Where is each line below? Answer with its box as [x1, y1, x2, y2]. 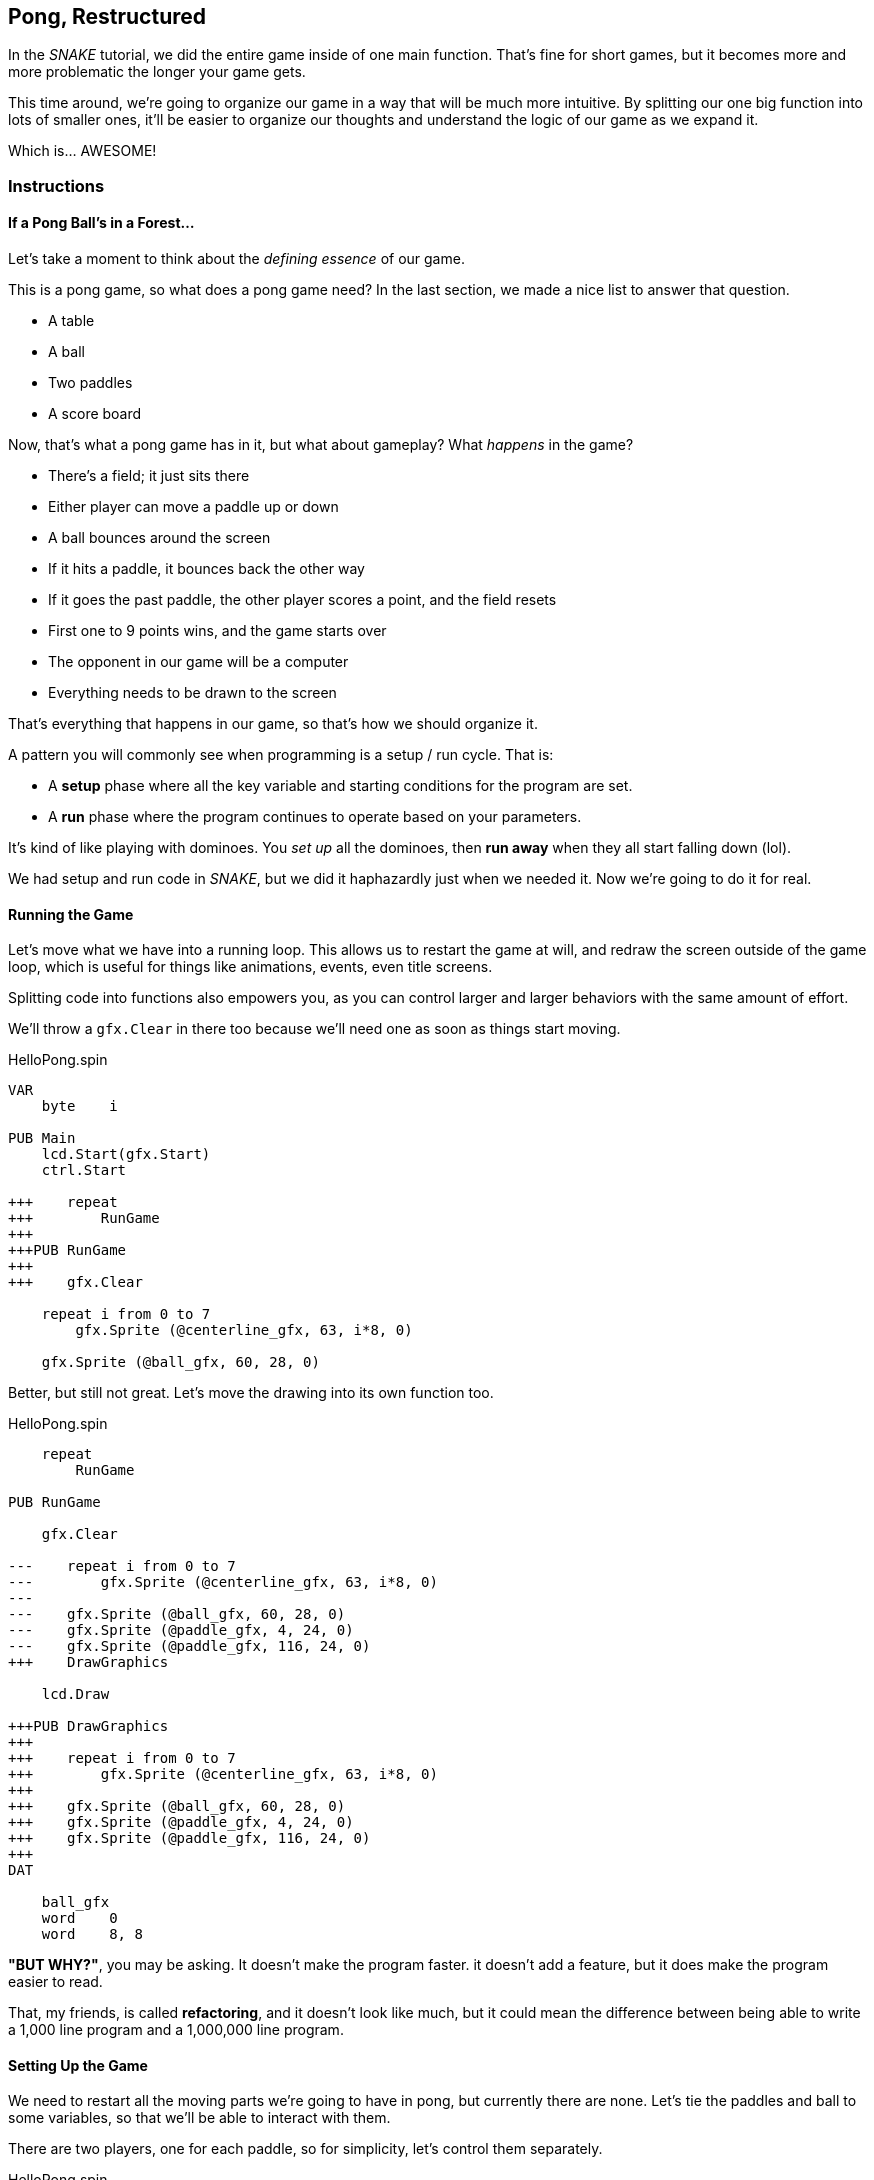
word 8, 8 [41, 1926, 143, 1943]
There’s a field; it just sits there [48, 467, 250, 485]
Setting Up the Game [8, 2056, 148, 2074]
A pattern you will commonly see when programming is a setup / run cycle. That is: [8, 746, 554, 764]
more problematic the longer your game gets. [8, 63, 306, 81]
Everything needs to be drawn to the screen [48, 684, 337, 702]
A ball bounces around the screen [48, 529, 271, 547]
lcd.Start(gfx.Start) [41, 1146, 211, 1163]
